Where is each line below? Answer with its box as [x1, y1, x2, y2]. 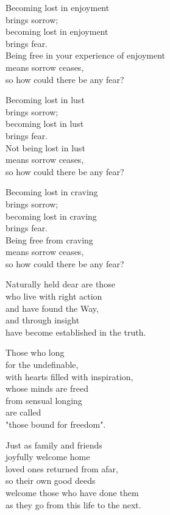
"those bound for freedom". [5, 418, 106, 430]
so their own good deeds [5, 474, 96, 487]
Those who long [5, 346, 65, 359]
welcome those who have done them [5, 486, 139, 499]
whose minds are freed [5, 382, 88, 395]
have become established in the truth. [5, 325, 146, 338]
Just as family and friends [5, 438, 102, 451]
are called [5, 406, 41, 419]
